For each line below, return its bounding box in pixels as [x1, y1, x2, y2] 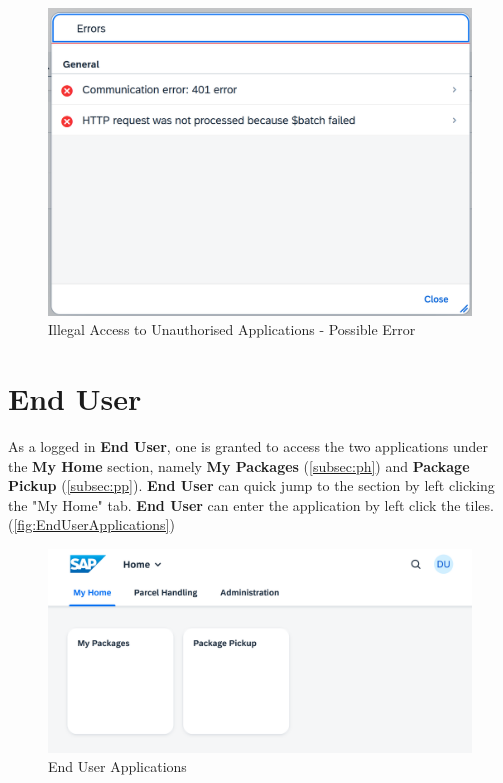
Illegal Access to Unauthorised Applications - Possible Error [48, 319, 416, 340]
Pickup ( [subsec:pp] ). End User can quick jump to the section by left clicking [8, 475, 495, 496]
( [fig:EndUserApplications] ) [8, 514, 175, 535]
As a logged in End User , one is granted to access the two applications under [8, 435, 489, 456]
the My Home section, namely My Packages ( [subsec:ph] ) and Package [8, 455, 470, 476]
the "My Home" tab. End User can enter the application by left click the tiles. [8, 494, 494, 515]
